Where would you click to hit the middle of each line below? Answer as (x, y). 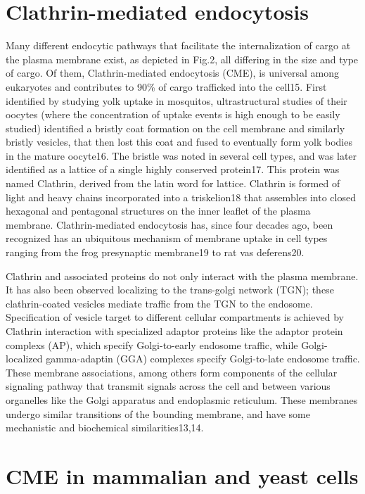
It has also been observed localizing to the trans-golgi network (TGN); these (170, 290)
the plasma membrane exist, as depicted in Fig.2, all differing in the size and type (182, 59)
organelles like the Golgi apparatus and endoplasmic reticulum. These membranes (182, 399)
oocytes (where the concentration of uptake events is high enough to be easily (173, 114)
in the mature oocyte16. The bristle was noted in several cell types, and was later (181, 155)
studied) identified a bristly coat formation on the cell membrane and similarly (175, 128)
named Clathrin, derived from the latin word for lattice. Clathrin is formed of (173, 183)
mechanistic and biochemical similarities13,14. (105, 427)
